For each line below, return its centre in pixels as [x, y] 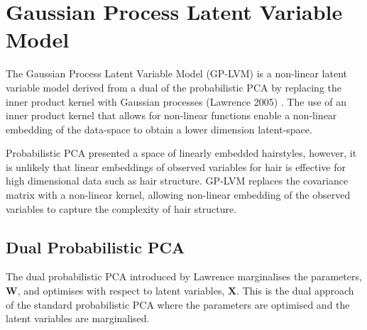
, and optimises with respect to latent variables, [121, 291]
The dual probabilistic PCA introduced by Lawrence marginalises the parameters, [184, 276]
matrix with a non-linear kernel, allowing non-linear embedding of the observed [178, 195]
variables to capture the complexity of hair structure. [121, 208]
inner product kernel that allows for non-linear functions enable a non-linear [171, 115]
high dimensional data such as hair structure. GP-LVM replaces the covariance [177, 181]
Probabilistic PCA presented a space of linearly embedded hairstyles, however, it [181, 153]
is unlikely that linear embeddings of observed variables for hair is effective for [176, 166]
